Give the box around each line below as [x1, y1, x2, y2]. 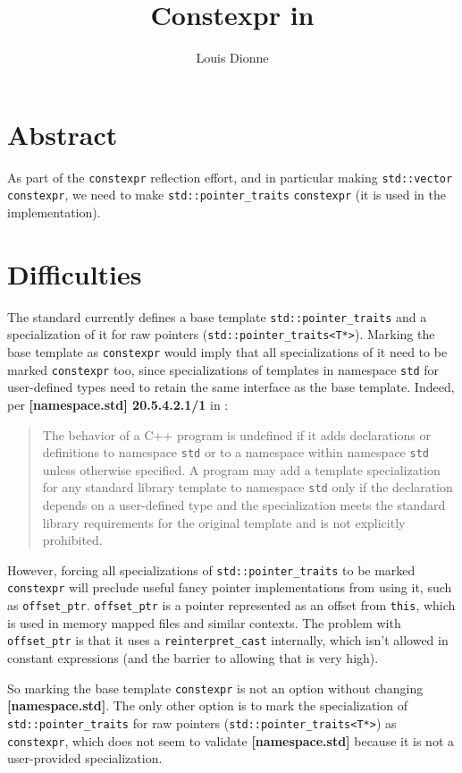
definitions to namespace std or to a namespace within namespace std [42, 443, 429, 462]
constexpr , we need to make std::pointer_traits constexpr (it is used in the [7, 185, 446, 204]
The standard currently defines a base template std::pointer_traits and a [7, 307, 427, 326]
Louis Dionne [196, 48, 269, 67]
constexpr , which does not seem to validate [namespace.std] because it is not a [7, 731, 454, 750]
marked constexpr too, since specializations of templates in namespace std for [7, 360, 440, 378]
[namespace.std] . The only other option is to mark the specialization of [7, 696, 407, 715]
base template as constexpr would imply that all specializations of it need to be [7, 343, 448, 361]
